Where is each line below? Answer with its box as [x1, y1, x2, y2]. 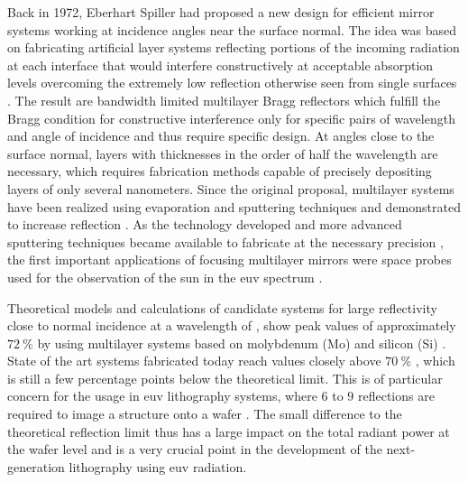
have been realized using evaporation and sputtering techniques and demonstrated [7, 197, 461, 216]
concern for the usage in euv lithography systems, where [7, 386, 317, 405]
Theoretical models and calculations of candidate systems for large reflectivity [7, 298, 437, 317]
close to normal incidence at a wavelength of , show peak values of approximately [7, 316, 456, 335]
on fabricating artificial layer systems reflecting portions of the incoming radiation [7, 38, 460, 57]
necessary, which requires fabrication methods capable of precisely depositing [7, 162, 432, 181]
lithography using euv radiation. [69, 457, 247, 476]
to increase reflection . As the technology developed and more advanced [7, 215, 402, 234]
